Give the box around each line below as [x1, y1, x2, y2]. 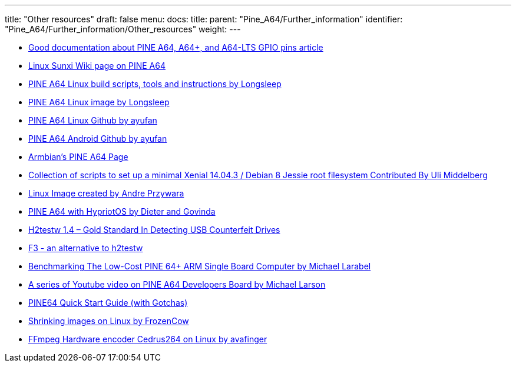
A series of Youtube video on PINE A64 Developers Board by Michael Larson [28, 279, 326, 289]
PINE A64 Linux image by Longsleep [28, 97, 170, 107]
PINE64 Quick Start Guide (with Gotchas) [28, 298, 188, 308]
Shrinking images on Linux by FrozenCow [28, 316, 189, 326]
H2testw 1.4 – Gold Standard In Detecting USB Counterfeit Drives [28, 225, 280, 235]
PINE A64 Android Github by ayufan [28, 134, 167, 144]
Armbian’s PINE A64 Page [28, 152, 128, 162]
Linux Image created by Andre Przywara [28, 188, 184, 198]
